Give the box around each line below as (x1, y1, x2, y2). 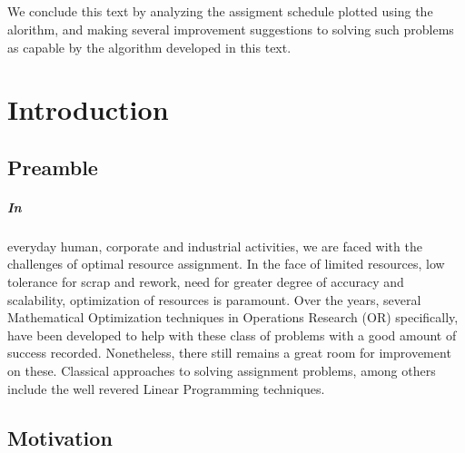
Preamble (7, 153, 98, 181)
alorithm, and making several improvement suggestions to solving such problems (7, 19, 454, 38)
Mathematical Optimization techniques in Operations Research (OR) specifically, (7, 308, 459, 327)
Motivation (7, 423, 113, 451)
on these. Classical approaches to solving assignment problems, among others (7, 361, 436, 380)
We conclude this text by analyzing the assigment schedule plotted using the (7, 2, 433, 21)
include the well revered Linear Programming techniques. (7, 379, 325, 398)
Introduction (7, 91, 169, 128)
